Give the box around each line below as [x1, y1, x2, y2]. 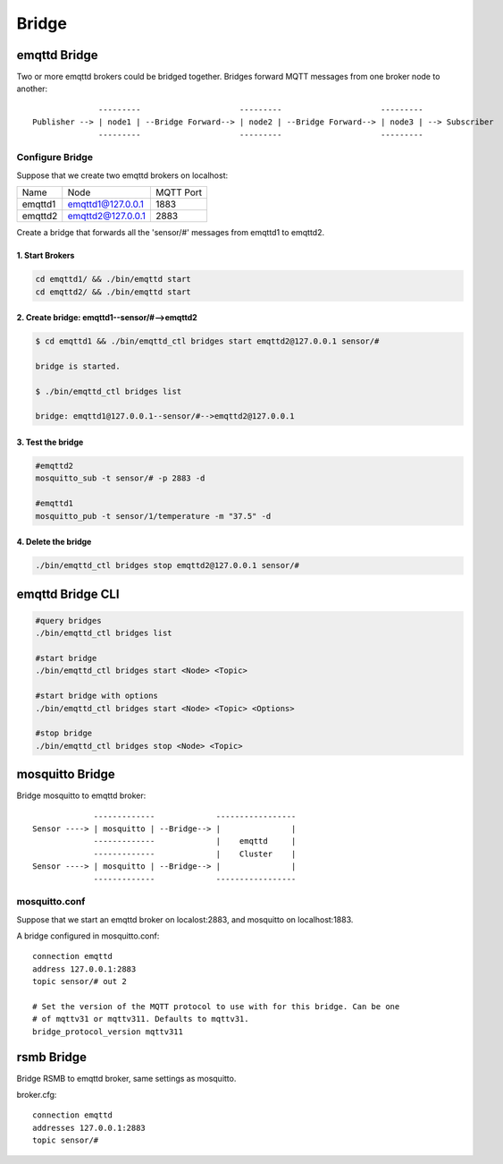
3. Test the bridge [16, 437, 84, 447]
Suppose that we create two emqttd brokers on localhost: [16, 170, 229, 181]
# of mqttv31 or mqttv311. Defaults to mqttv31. [32, 1014, 249, 1024]
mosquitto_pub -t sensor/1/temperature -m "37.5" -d [35, 511, 272, 521]
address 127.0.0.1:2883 [32, 964, 137, 974]
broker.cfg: [16, 1090, 57, 1100]
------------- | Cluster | [93, 848, 297, 859]
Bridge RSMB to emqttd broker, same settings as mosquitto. [16, 1073, 237, 1083]
